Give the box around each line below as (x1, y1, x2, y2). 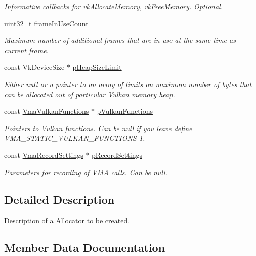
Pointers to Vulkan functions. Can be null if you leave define (4, 122, 192, 133)
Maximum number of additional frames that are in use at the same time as (4, 35, 236, 46)
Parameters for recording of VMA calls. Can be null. (4, 166, 167, 177)
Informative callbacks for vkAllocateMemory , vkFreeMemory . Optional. (4, 1, 223, 11)
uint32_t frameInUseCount (4, 18, 89, 28)
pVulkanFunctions (97, 106, 153, 116)
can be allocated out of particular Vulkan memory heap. (4, 89, 175, 99)
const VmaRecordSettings (4, 149, 83, 160)
